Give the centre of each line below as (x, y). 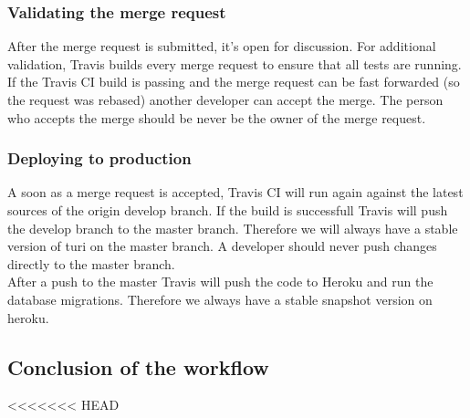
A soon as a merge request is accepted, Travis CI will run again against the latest (235, 192)
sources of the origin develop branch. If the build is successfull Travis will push (228, 210)
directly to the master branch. (91, 263)
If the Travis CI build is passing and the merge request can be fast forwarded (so (234, 82)
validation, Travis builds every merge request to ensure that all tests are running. (235, 63)
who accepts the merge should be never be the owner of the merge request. (217, 117)
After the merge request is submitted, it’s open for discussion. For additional (222, 46)
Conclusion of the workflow (138, 366)
